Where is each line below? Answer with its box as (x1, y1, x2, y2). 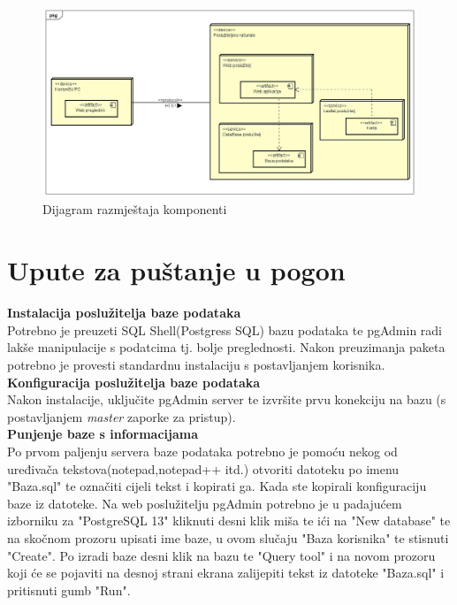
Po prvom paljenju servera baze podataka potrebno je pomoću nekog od (7, 441, 398, 460)
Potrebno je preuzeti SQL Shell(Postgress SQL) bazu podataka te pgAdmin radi (7, 320, 442, 339)
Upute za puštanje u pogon (7, 252, 346, 288)
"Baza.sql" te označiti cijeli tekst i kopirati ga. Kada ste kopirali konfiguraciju (7, 477, 427, 495)
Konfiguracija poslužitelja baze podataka (7, 372, 261, 391)
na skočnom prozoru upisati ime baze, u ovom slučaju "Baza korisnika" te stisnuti (7, 528, 449, 547)
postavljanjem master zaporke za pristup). (7, 407, 236, 425)
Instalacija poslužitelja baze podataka (7, 303, 241, 322)
